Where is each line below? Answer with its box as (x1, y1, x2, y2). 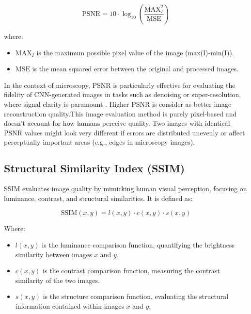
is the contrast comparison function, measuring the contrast (43, 265, 220, 276)
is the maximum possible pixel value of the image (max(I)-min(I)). (36, 47, 234, 57)
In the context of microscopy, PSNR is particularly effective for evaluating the (4, 80, 235, 90)
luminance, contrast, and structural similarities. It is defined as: (4, 193, 193, 203)
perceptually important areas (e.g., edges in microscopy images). (4, 137, 195, 147)
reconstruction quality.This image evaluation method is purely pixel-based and (4, 108, 237, 118)
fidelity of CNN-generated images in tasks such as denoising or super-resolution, (4, 89, 241, 99)
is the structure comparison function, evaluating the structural (43, 291, 229, 301)
